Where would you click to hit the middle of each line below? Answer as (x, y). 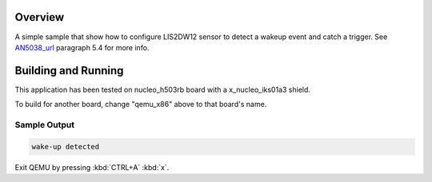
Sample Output (45, 125)
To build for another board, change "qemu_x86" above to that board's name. (141, 105)
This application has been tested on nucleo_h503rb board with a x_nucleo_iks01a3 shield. (163, 89)
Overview (40, 17)
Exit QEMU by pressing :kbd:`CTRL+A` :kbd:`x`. (92, 167)
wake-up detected (66, 146)
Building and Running (69, 71)
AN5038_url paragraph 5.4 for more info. (82, 47)
